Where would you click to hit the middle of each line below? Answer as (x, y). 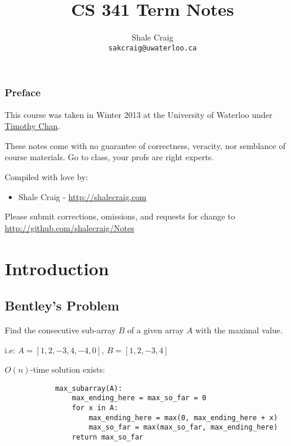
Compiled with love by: (46, 177)
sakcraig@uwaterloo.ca (153, 48)
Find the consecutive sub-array (60, 330)
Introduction (57, 268)
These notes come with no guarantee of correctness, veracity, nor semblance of (145, 145)
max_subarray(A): (89, 388)
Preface (23, 92)
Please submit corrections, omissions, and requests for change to (120, 216)
